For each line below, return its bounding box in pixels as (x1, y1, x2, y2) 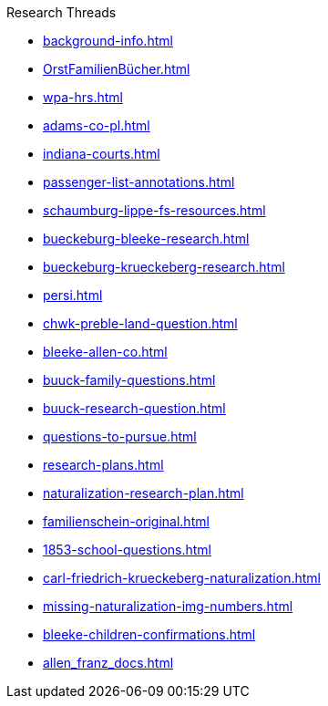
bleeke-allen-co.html (43, 344, 168, 359)
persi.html (43, 287, 103, 303)
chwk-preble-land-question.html (43, 316, 238, 331)
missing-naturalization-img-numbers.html (43, 598, 293, 614)
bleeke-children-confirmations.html (43, 627, 256, 642)
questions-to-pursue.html (43, 429, 197, 444)
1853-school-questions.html (43, 542, 212, 557)
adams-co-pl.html (43, 118, 150, 133)
